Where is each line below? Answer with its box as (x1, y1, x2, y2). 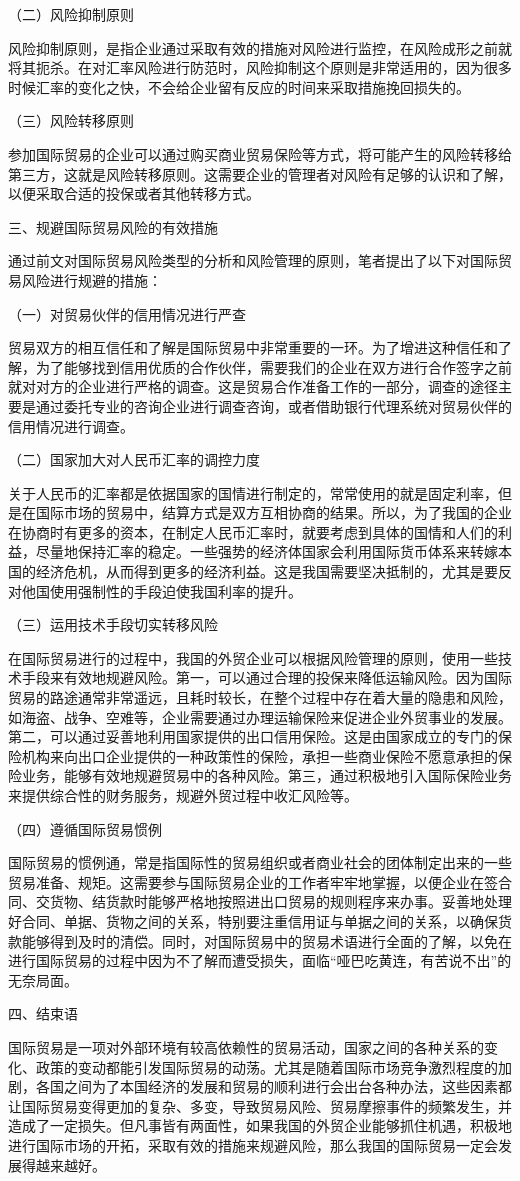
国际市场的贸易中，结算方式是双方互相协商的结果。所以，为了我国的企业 (35, 502, 512, 523)
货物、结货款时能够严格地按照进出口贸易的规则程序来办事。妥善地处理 (49, 891, 512, 912)
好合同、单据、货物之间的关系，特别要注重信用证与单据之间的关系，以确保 (8, 910, 498, 931)
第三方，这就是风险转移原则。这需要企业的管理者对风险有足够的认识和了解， (8, 163, 512, 184)
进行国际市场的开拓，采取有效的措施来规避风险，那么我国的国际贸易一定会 (8, 1134, 498, 1155)
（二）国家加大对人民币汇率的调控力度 (8, 449, 260, 470)
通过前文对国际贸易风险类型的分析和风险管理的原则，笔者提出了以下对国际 (8, 250, 498, 271)
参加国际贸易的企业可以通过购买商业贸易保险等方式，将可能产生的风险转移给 (8, 143, 512, 164)
